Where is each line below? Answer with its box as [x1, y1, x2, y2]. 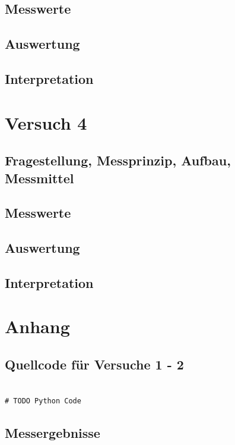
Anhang [5, 314, 70, 339]
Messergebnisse [5, 424, 100, 442]
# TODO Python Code [5, 397, 81, 406]
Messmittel [5, 168, 74, 187]
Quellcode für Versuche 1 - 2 [5, 355, 184, 373]
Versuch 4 [5, 110, 87, 134]
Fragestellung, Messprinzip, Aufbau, [5, 151, 231, 170]
